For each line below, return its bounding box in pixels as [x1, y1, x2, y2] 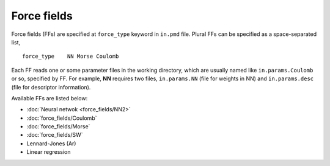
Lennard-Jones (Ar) [26, 140, 76, 147]
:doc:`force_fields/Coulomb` [26, 114, 97, 122]
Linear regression [26, 148, 71, 156]
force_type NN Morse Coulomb [22, 53, 119, 60]
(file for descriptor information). [11, 83, 91, 91]
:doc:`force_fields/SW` [26, 131, 83, 139]
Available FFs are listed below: [11, 94, 88, 102]
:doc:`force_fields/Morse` [26, 123, 90, 130]
